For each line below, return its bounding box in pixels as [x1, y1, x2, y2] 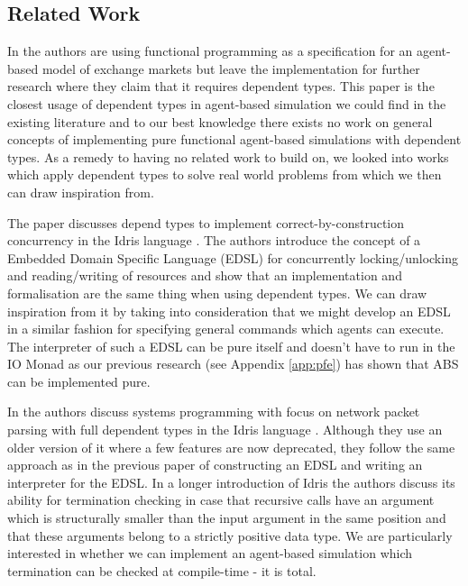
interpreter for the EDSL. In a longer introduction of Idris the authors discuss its [7, 472, 455, 491]
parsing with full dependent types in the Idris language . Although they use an [7, 420, 443, 439]
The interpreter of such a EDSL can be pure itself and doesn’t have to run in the [7, 336, 455, 355]
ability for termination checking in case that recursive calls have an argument [7, 490, 435, 509]
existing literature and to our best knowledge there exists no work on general [7, 112, 433, 131]
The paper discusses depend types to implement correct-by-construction [7, 213, 405, 232]
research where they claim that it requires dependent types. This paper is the [7, 77, 435, 96]
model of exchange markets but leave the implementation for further [41, 59, 420, 78]
